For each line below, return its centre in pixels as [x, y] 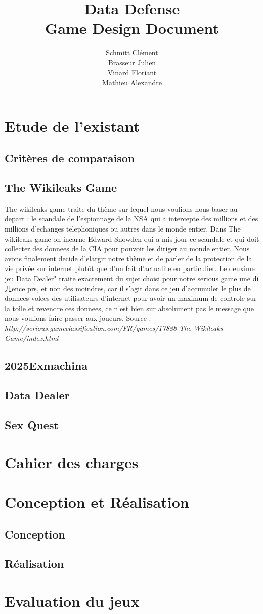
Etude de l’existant [72, 125]
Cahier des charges [72, 462]
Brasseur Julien [132, 62]
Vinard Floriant [132, 72]
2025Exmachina [46, 365]
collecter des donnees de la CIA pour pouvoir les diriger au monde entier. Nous [127, 248]
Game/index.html [32, 338]
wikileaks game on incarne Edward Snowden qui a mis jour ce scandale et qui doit [132, 238]
